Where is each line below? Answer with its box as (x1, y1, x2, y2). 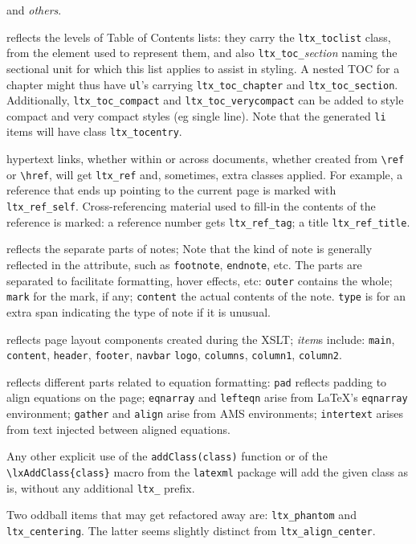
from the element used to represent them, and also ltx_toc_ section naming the (6, 44, 398, 61)
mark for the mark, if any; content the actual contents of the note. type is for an (6, 288, 406, 305)
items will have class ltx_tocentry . (6, 123, 182, 140)
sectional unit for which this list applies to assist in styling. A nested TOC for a (6, 59, 400, 76)
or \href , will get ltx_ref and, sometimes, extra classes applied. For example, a (6, 166, 403, 182)
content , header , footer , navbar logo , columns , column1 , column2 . (6, 346, 342, 363)
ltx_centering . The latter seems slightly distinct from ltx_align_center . (6, 522, 376, 538)
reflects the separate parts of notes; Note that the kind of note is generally (6, 240, 373, 257)
